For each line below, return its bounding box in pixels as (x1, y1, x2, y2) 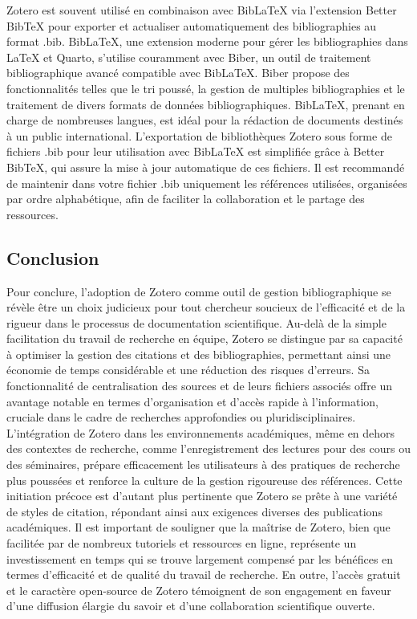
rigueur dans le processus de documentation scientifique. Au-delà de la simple (6, 314, 387, 331)
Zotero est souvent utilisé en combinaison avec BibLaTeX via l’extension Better (6, 2, 397, 18)
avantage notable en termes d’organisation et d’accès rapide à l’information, (6, 393, 379, 409)
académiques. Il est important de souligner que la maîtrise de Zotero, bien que (6, 519, 391, 536)
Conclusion (6, 245, 99, 270)
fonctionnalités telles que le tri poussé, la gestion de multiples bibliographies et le (6, 79, 405, 96)
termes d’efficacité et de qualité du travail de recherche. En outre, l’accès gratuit (6, 566, 401, 583)
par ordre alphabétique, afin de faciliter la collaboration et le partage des (6, 190, 365, 207)
